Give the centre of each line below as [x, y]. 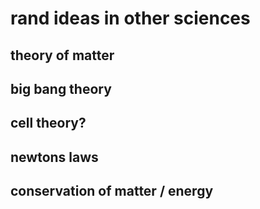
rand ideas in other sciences [130, 18]
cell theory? [48, 123]
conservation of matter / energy [112, 191]
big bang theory [61, 88]
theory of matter [62, 55]
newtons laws [54, 157]
